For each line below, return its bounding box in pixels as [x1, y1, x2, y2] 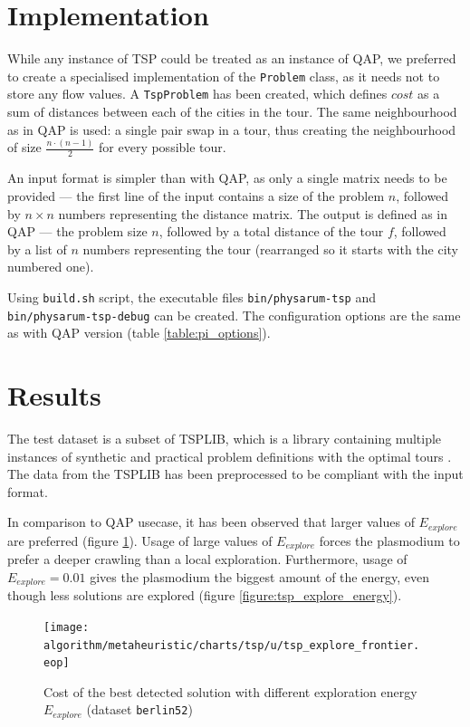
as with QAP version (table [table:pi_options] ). [7, 323, 271, 342]
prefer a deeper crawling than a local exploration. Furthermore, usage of [7, 550, 408, 569]
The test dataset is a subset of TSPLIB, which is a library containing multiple [7, 428, 442, 447]
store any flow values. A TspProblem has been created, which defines [7, 84, 388, 103]
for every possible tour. [99, 138, 226, 157]
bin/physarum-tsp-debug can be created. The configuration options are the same [7, 305, 461, 324]
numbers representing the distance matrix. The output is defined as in [58, 204, 447, 223]
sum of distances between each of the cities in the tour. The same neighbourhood [7, 102, 457, 121]
